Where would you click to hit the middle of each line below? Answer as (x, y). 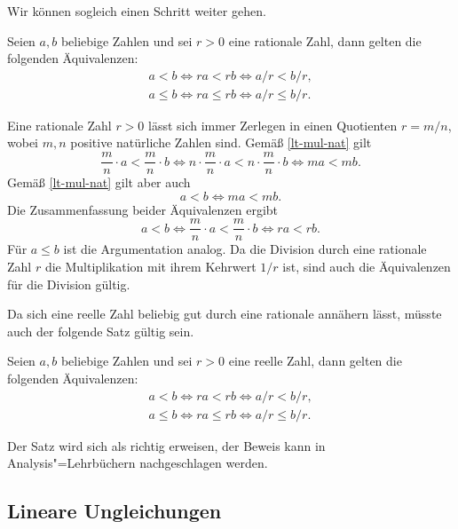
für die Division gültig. (69, 284)
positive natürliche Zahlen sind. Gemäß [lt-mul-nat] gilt (221, 142)
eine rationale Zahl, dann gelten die (325, 40)
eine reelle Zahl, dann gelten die (315, 361)
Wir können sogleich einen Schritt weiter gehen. (137, 11)
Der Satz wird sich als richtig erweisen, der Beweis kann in (166, 445)
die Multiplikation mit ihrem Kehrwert (150, 266)
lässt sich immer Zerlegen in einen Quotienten (273, 125)
